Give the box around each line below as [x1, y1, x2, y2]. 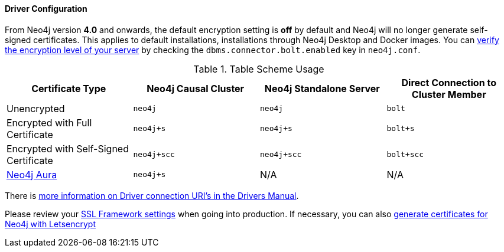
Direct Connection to [401, 76, 496, 89]
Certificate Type [31, 82, 106, 94]
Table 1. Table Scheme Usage [193, 63, 324, 75]
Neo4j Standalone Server [264, 82, 380, 94]
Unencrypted [6, 102, 65, 114]
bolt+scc [386, 150, 424, 159]
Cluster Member [411, 88, 486, 100]
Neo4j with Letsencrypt [5, 218, 96, 229]
